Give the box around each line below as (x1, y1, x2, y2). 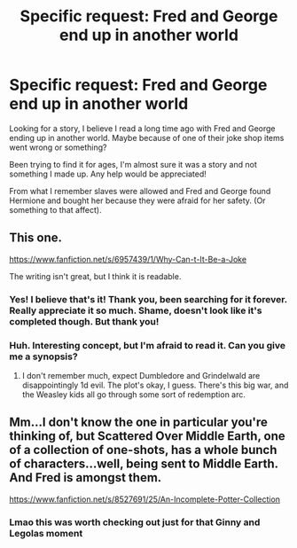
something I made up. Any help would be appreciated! (9, 168, 207, 179)
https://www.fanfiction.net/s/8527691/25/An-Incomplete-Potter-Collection (9, 494, 281, 505)
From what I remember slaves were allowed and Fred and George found (9, 185, 271, 196)
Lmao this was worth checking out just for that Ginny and (9, 516, 261, 528)
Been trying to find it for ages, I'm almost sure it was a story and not (9, 159, 257, 169)
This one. (9, 231, 62, 246)
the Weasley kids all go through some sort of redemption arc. (21, 388, 246, 400)
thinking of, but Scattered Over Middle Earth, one (9, 428, 285, 444)
